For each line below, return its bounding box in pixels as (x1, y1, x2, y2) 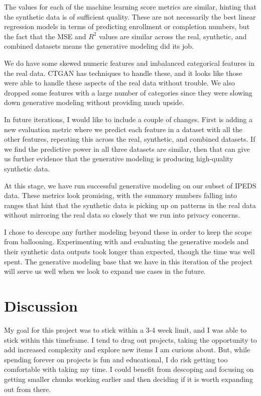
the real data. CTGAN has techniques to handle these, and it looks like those (4, 67, 242, 78)
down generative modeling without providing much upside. (4, 97, 184, 108)
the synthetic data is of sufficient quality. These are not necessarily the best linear (4, 11, 256, 22)
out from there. (4, 383, 51, 394)
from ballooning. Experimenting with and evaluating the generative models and (4, 236, 248, 247)
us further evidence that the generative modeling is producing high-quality (4, 153, 233, 164)
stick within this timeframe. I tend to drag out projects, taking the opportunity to (4, 334, 257, 345)
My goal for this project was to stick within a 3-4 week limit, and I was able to (4, 324, 247, 335)
